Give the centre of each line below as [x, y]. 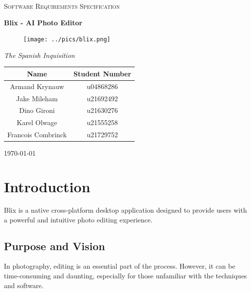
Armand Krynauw [37, 86]
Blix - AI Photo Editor [43, 22]
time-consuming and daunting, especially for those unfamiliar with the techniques [125, 275]
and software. [24, 285]
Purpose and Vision [54, 246]
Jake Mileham [37, 98]
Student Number [102, 73]
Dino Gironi [37, 110]
